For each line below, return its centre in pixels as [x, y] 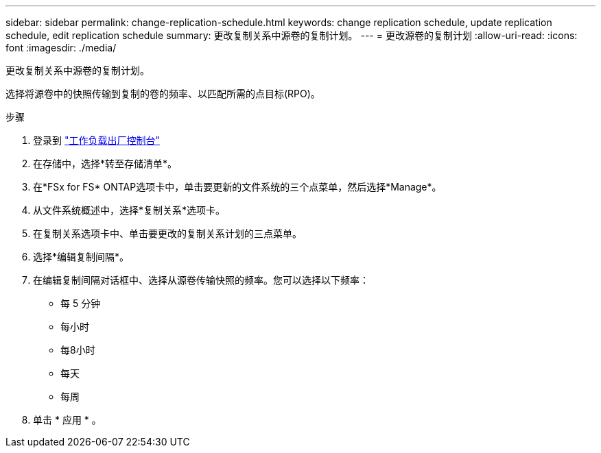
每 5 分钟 [81, 303]
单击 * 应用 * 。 [67, 420]
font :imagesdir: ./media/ [61, 48]
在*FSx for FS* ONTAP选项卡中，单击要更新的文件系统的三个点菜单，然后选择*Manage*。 [237, 187]
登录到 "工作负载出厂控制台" [96, 140]
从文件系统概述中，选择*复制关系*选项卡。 [129, 210]
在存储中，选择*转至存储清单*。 [105, 163]
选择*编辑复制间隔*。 [81, 257]
